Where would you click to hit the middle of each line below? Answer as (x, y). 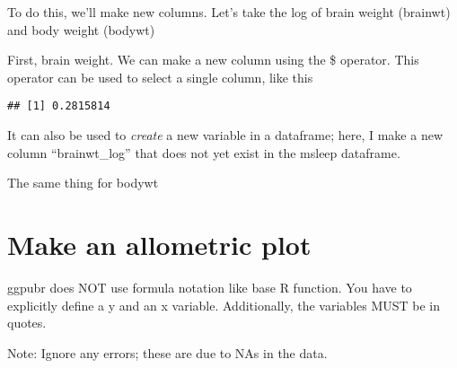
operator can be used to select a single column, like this (160, 77)
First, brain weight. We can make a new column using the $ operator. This (213, 60)
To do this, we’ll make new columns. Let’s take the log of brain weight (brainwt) (229, 12)
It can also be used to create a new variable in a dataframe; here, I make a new (225, 135)
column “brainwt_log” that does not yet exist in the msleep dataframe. (204, 152)
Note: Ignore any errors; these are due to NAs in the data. (167, 352)
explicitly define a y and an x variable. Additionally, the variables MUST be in (224, 305)
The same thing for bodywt (83, 183)
